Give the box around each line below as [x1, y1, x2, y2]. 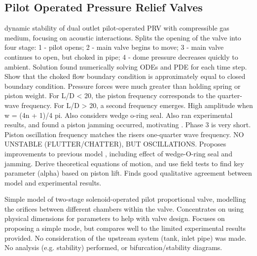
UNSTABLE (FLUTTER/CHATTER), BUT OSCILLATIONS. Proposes [4, 139, 226, 149]
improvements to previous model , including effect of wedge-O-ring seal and [4, 148, 232, 158]
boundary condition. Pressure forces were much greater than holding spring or [4, 80, 241, 91]
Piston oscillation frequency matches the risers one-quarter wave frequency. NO [4, 129, 244, 139]
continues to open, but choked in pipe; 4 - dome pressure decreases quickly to [4, 51, 238, 62]
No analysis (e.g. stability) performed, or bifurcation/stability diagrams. [4, 242, 222, 253]
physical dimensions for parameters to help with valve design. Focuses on [4, 213, 225, 223]
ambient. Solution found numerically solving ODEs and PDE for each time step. [4, 61, 247, 72]
